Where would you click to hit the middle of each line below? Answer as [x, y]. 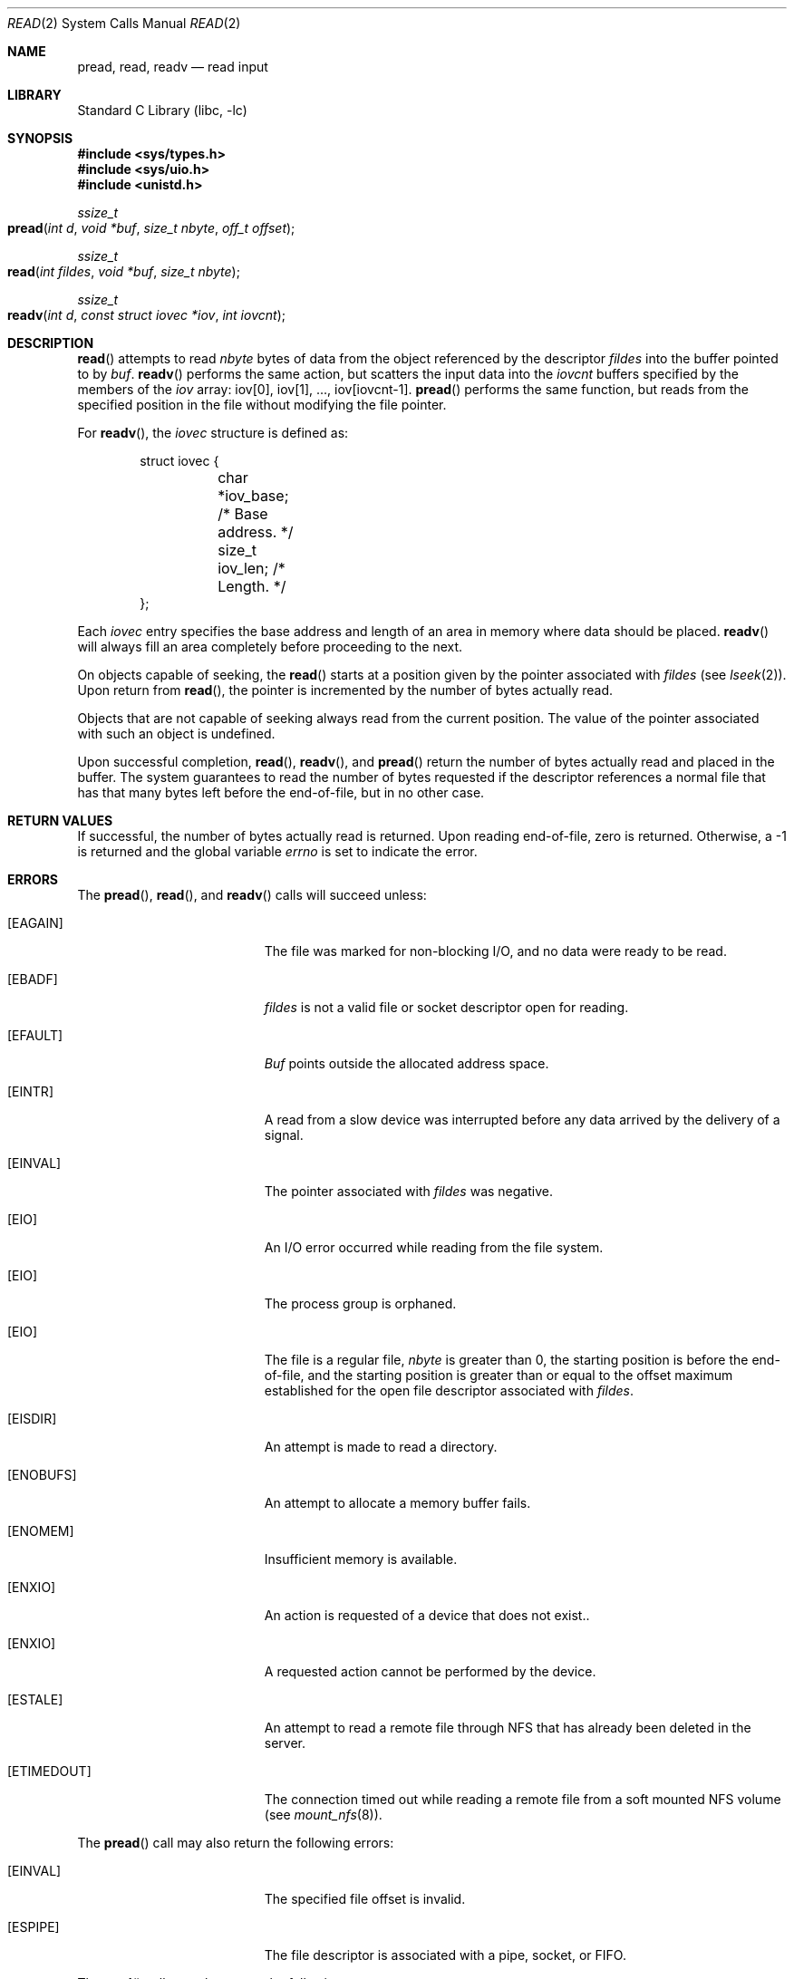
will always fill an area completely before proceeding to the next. [270, 647]
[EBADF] [33, 979]
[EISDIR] [32, 1419]
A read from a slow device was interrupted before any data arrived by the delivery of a [522, 1120]
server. [285, 1743]
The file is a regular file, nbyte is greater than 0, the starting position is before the [506, 1360]
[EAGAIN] [35, 923]
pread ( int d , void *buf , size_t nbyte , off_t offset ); [151, 228]
